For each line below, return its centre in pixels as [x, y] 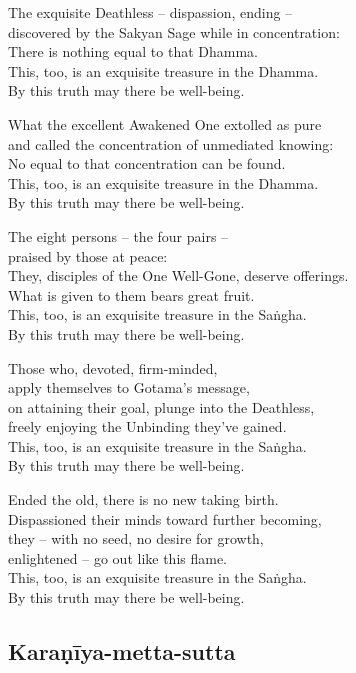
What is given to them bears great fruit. [131, 294]
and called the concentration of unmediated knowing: [171, 143]
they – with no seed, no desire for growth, [136, 538]
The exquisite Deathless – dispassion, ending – [150, 12]
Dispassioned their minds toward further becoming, [165, 518]
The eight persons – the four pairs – [118, 235]
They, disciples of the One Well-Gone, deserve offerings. [178, 275]
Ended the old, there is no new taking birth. [143, 499]
